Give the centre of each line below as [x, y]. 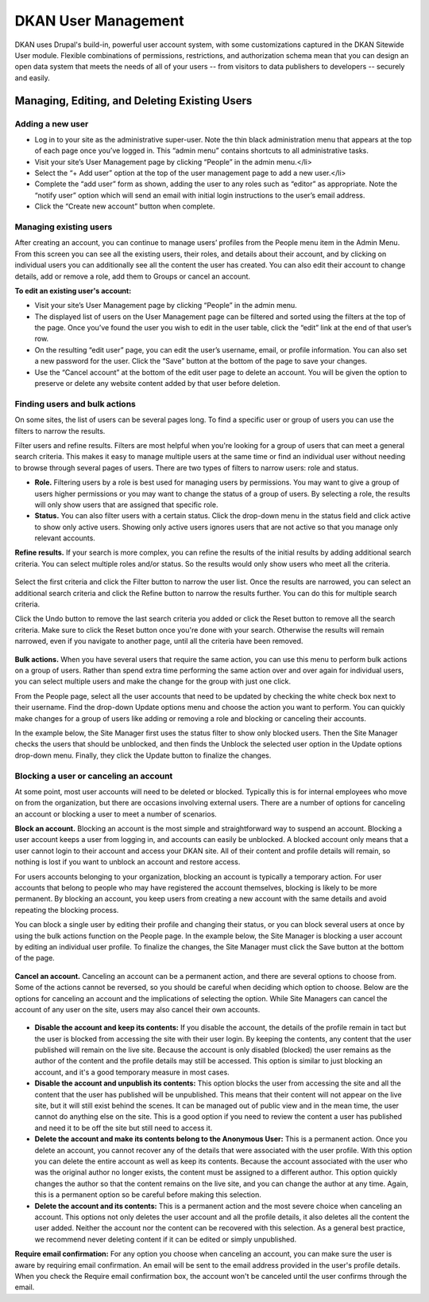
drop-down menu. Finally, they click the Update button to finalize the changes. [143, 755]
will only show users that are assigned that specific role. [126, 505]
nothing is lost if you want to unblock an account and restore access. [128, 862]
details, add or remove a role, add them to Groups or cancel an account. [132, 276]
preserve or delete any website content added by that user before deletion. [158, 384]
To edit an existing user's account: [73, 290]
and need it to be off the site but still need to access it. [124, 1128]
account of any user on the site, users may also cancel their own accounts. [137, 1009]
